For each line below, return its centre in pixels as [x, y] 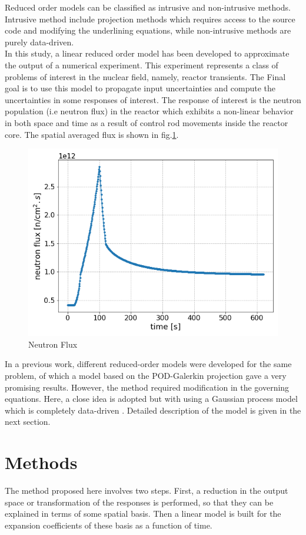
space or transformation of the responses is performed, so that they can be [139, 502]
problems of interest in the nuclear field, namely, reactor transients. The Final [145, 76]
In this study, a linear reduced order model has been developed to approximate [147, 53]
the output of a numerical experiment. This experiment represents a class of [142, 65]
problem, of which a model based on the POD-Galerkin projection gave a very [146, 375]
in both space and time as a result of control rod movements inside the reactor [147, 122]
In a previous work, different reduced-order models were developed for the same [148, 364]
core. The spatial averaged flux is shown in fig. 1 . [92, 134]
